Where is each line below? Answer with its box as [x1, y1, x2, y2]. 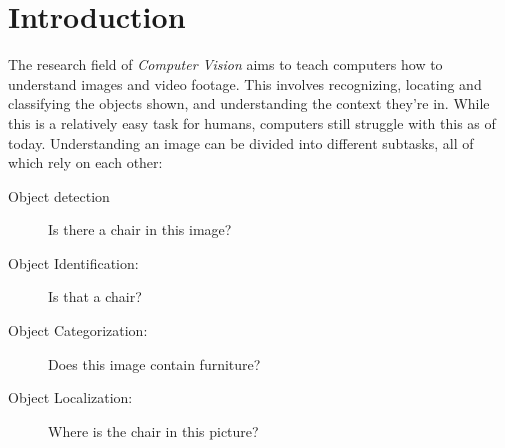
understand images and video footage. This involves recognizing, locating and [8, 73, 482, 94]
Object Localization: [8, 387, 133, 408]
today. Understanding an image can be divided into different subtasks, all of [8, 132, 474, 153]
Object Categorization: [8, 320, 148, 341]
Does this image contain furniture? [48, 353, 261, 374]
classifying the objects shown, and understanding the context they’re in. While [8, 93, 490, 114]
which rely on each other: [8, 152, 163, 173]
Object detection [8, 185, 110, 206]
